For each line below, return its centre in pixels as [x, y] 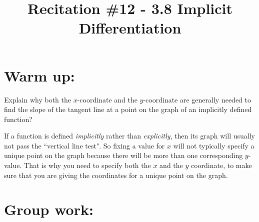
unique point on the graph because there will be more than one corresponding [123, 155]
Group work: [49, 209]
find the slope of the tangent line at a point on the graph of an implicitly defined [128, 109]
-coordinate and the [107, 99]
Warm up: [39, 75]
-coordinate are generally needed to [197, 99]
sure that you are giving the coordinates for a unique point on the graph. [116, 175]
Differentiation [130, 28]
